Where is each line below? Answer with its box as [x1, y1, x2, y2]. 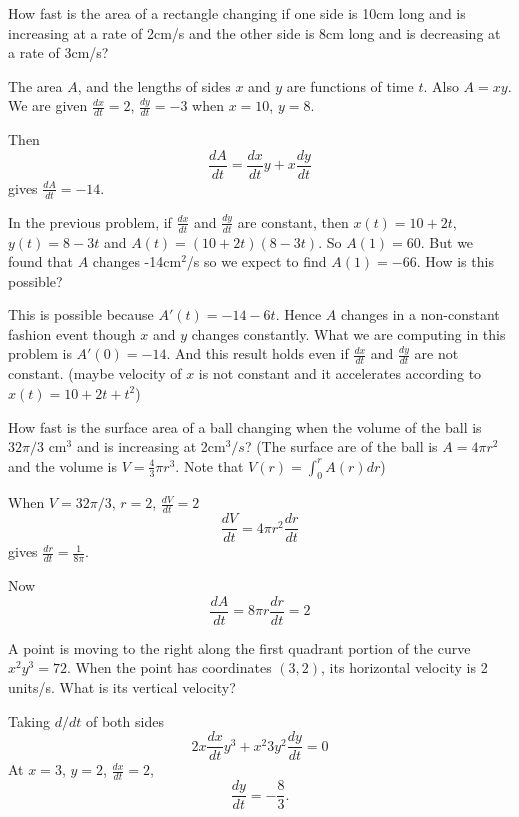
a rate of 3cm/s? [8, 42, 109, 63]
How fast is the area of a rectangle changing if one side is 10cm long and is [8, 3, 466, 23]
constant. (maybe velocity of [8, 363, 182, 384]
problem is [8, 343, 72, 364]
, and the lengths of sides [77, 75, 231, 96]
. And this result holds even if [166, 343, 349, 364]
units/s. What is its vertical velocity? [8, 677, 236, 698]
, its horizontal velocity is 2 [321, 657, 488, 678]
